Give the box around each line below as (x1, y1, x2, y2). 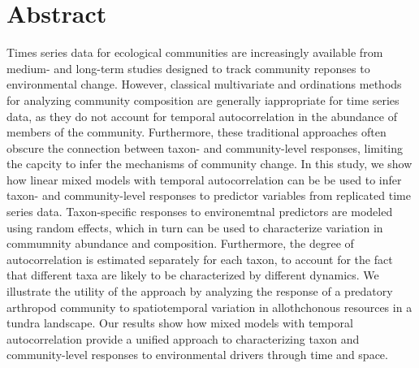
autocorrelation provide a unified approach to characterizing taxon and (6, 330, 360, 347)
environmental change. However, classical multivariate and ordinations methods (6, 76, 402, 93)
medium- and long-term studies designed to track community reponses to (6, 59, 370, 76)
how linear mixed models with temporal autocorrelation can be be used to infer (6, 171, 402, 188)
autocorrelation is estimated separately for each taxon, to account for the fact (6, 250, 393, 267)
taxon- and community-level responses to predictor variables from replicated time (6, 187, 411, 204)
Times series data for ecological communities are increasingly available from (6, 44, 383, 61)
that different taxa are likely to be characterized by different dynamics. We (6, 266, 379, 284)
